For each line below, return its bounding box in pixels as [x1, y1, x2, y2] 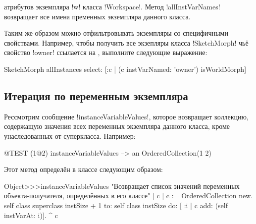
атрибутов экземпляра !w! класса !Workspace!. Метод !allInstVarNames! [4, 1, 220, 11]
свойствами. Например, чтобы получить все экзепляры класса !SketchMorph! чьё [4, 37, 249, 48]
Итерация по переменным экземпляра [4, 88, 188, 103]
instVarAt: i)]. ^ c [4, 210, 58, 220]
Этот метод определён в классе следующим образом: [4, 164, 163, 174]
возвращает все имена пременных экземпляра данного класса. [4, 11, 191, 21]
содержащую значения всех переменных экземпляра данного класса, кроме [4, 121, 230, 131]
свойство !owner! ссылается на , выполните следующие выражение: [4, 47, 207, 57]
